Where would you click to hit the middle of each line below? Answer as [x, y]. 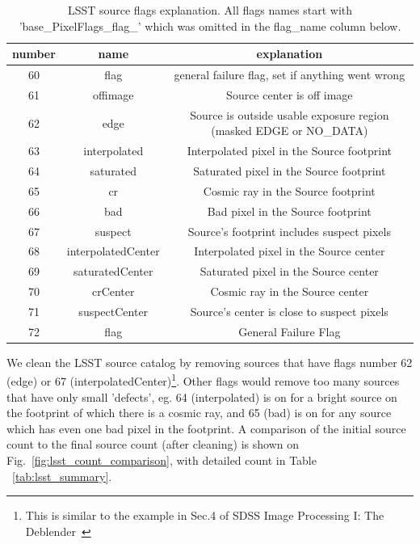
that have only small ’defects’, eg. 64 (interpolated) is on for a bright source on [202, 396]
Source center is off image [290, 94]
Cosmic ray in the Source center [290, 291]
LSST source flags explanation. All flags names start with [210, 10]
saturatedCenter [113, 271]
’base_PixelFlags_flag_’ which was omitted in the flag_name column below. [210, 25]
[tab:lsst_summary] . [62, 476]
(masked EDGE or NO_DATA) [290, 131]
